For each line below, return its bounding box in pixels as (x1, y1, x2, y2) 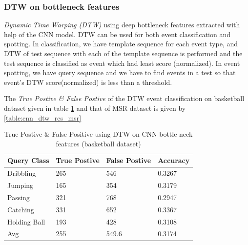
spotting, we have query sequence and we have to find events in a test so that (4, 67, 236, 78)
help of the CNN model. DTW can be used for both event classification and (4, 29, 231, 39)
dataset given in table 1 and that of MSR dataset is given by (4, 102, 186, 113)
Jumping (7, 180, 34, 190)
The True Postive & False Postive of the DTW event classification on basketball (4, 93, 245, 103)
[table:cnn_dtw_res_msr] (4, 112, 82, 122)
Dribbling (7, 168, 36, 178)
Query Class (7, 155, 49, 165)
